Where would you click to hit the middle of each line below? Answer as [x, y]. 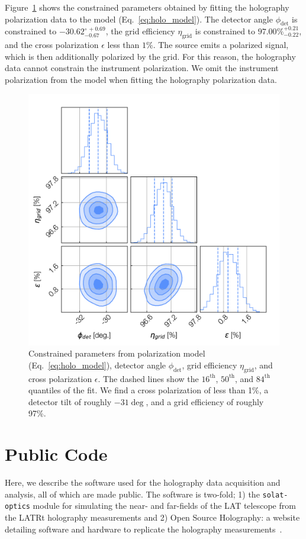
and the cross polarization [52, 45]
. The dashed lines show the [148, 378]
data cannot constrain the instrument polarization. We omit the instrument [142, 68]
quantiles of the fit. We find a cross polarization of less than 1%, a [149, 390]
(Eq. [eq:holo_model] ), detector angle [97, 365]
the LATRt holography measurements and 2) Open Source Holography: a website [152, 517]
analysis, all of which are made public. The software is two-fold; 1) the [132, 494]
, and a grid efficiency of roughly [205, 401]
